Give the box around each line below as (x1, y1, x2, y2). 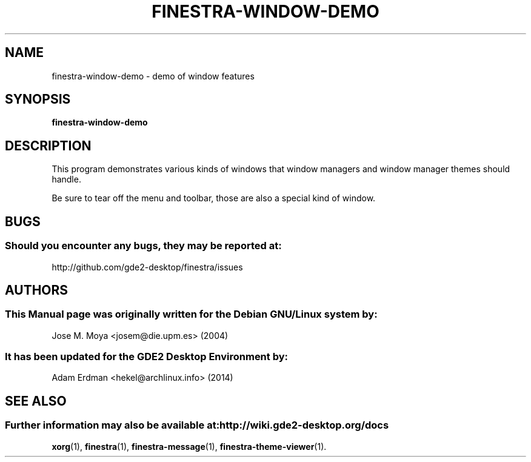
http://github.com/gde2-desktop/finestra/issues (52, 261, 243, 272)
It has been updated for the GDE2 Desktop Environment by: (5, 350, 289, 363)
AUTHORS (5, 282, 68, 298)
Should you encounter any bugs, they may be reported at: (5, 239, 282, 252)
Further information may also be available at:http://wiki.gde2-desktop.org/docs (5, 419, 389, 432)
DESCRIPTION (5, 138, 92, 153)
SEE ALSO (5, 393, 67, 409)
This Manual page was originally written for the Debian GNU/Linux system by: (5, 308, 378, 321)
